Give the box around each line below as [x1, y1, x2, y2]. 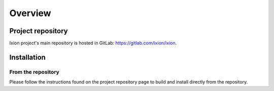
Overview [9, 8, 51, 19]
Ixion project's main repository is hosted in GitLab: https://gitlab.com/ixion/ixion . [9, 40, 177, 46]
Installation [9, 53, 46, 61]
